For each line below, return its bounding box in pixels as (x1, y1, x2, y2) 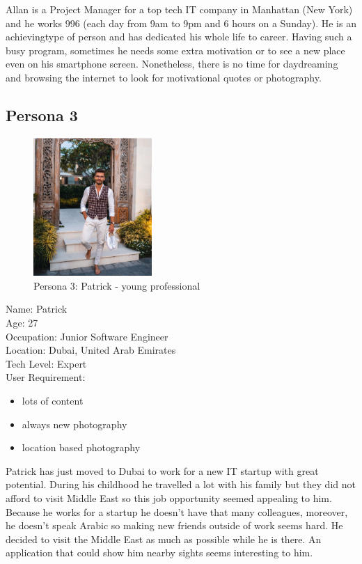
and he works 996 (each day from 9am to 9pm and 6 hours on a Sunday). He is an (6, 15, 356, 30)
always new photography (22, 416, 127, 431)
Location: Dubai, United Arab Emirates (6, 343, 176, 357)
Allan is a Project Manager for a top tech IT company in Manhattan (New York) (6, 2, 353, 16)
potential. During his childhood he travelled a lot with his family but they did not (6, 477, 356, 492)
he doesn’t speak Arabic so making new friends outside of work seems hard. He (6, 518, 343, 533)
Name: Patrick (6, 301, 68, 316)
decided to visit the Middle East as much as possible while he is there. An (6, 531, 322, 546)
